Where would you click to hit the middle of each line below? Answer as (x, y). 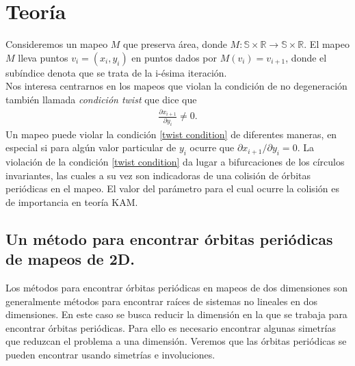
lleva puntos (43, 57)
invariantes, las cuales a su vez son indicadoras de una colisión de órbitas (158, 175)
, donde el (306, 57)
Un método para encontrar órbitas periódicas (169, 238)
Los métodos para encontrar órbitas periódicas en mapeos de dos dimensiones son (176, 288)
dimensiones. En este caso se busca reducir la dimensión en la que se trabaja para (176, 314)
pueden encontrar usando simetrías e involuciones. (110, 355)
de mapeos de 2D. (70, 259)
